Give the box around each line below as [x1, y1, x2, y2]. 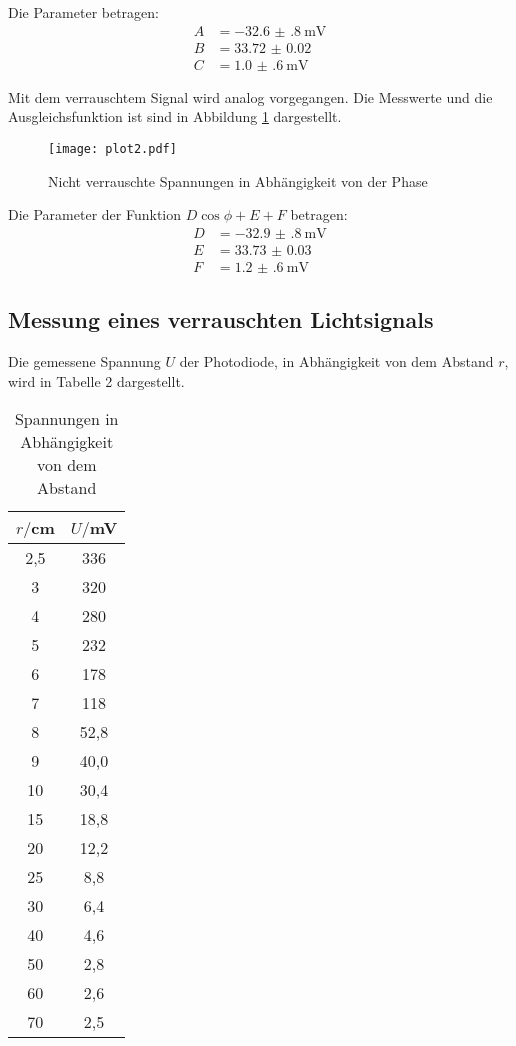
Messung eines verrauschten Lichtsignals [8, 304, 434, 335]
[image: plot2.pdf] [48, 141, 177, 156]
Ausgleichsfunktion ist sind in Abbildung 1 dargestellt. [8, 106, 342, 127]
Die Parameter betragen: [8, 2, 160, 22]
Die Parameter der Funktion [8, 204, 181, 225]
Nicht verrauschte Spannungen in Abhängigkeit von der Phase [48, 170, 428, 191]
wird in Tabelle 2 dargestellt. [8, 370, 185, 391]
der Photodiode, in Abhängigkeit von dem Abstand [179, 351, 494, 372]
